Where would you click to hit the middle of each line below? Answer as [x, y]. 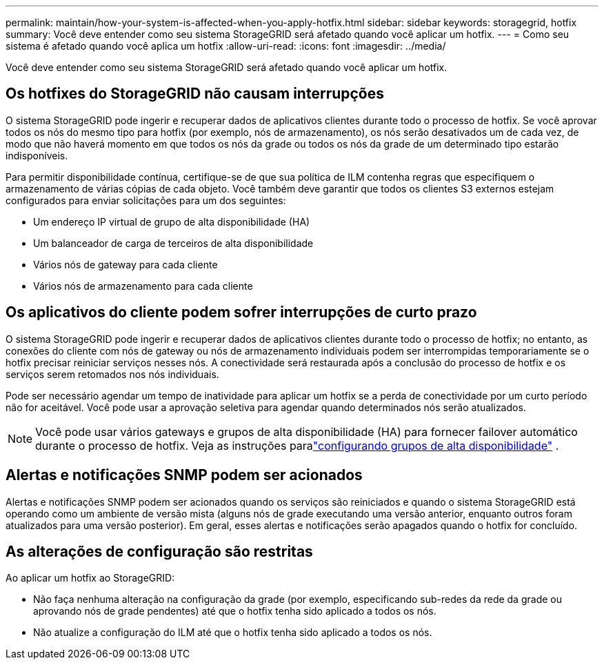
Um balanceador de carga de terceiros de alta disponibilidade [173, 243]
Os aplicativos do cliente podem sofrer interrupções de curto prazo [241, 312]
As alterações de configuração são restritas [159, 551]
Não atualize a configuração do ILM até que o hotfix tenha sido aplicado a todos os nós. [233, 633]
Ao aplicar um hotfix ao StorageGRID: [90, 578]
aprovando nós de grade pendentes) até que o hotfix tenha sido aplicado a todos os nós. [235, 611]
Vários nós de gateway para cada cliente [125, 264]
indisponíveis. [37, 155]
